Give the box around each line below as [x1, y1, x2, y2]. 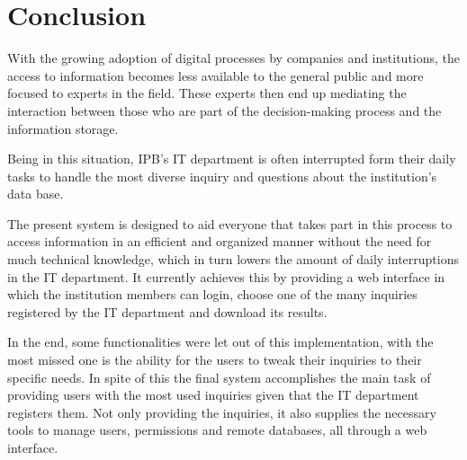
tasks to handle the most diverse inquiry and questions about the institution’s [7, 166, 437, 185]
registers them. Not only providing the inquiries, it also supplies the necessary [7, 402, 436, 421]
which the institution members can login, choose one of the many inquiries [7, 285, 418, 304]
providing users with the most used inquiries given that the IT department [7, 385, 419, 404]
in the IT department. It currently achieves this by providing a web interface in [7, 267, 445, 286]
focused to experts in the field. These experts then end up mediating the [7, 84, 407, 102]
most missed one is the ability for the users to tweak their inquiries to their [7, 350, 422, 369]
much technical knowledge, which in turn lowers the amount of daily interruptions [7, 250, 459, 269]
